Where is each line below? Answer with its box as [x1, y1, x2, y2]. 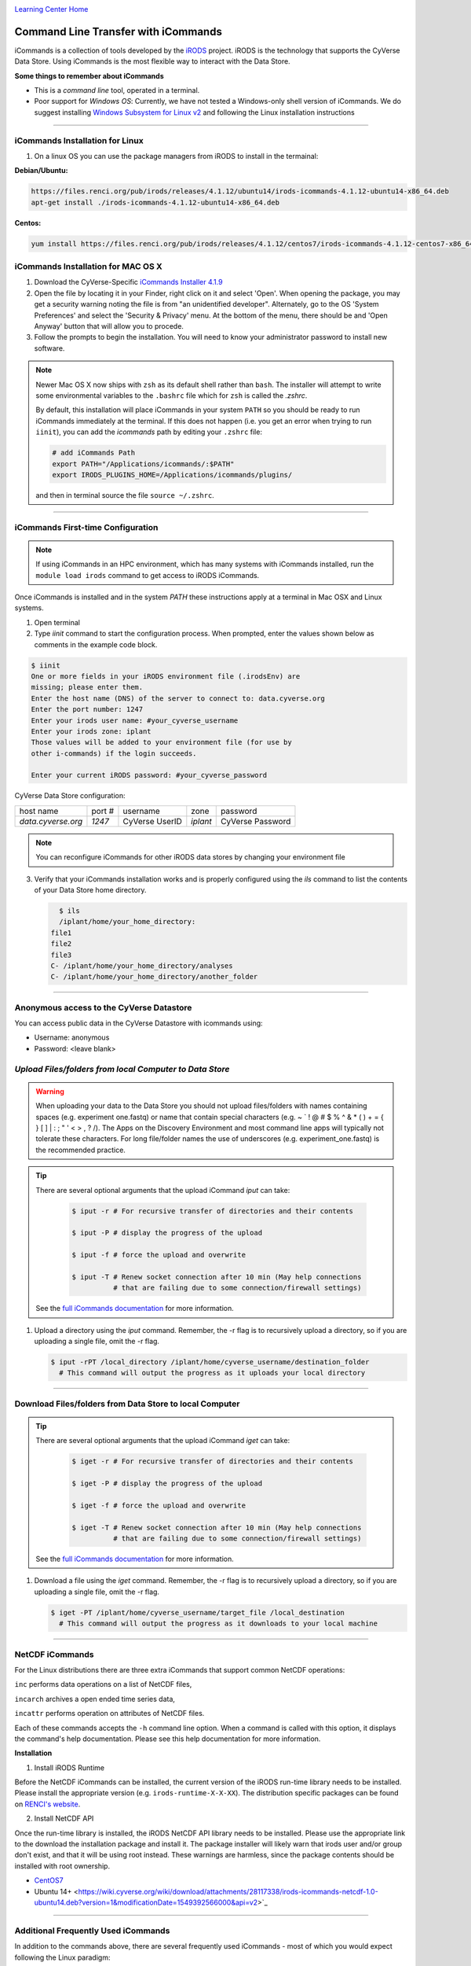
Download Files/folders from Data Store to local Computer [14, 1398, 240, 1409]
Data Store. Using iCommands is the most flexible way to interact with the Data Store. [14, 57, 290, 66]
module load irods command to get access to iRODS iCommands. [35, 570, 260, 580]
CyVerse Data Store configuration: [14, 791, 126, 801]
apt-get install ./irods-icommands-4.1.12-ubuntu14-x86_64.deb [31, 197, 280, 207]
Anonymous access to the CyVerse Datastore [14, 1002, 192, 1013]
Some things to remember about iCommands [14, 71, 164, 80]
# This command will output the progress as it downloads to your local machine [59, 1619, 378, 1628]
